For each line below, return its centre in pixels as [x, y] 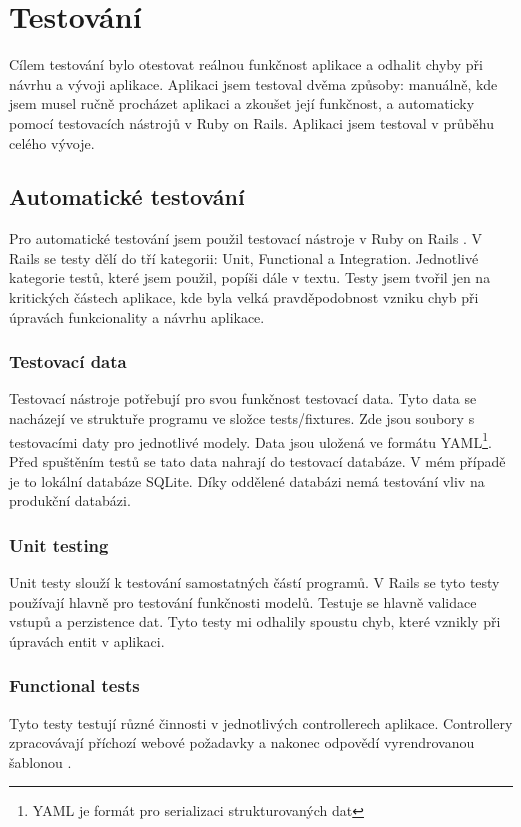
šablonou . [40, 761]
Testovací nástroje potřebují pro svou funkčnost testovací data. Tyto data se [243, 398]
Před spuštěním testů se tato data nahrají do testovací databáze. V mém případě [257, 460]
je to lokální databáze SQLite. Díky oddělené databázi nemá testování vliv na [247, 480]
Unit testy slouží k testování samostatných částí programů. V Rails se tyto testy [254, 581]
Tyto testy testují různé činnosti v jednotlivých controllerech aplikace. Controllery [261, 722]
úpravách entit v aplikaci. [87, 640]
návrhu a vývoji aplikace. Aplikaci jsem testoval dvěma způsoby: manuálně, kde [253, 83]
